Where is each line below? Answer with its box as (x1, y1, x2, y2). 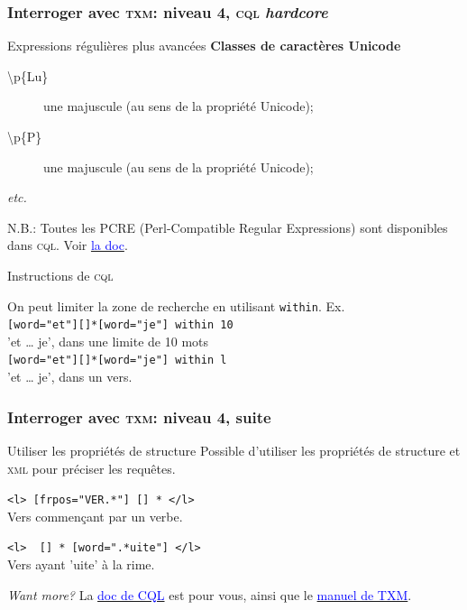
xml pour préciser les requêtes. (7, 458, 176, 477)
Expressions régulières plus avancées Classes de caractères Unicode (7, 36, 401, 55)
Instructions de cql (7, 265, 114, 284)
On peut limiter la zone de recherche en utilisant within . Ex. (7, 296, 345, 315)
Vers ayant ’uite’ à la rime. (7, 555, 155, 574)
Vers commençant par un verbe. (7, 506, 183, 525)
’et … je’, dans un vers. (7, 367, 133, 386)
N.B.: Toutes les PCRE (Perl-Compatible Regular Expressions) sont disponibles (7, 217, 448, 236)
